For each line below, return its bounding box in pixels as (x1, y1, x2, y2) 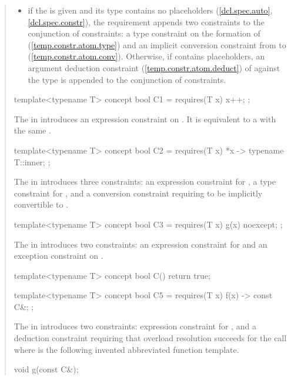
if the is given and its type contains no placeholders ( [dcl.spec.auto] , (28, 4, 273, 16)
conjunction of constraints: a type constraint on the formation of (28, 27, 260, 39)
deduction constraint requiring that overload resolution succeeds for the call (14, 332, 287, 344)
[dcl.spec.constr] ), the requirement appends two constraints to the (28, 15, 265, 28)
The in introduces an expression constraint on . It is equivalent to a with (14, 112, 276, 125)
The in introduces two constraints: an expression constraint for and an (14, 238, 267, 250)
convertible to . (14, 198, 69, 211)
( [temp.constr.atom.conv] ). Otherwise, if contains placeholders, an (28, 50, 265, 62)
